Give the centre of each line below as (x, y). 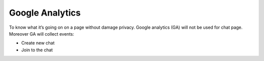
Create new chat (38, 43)
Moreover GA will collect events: (42, 34)
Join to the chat (37, 50)
